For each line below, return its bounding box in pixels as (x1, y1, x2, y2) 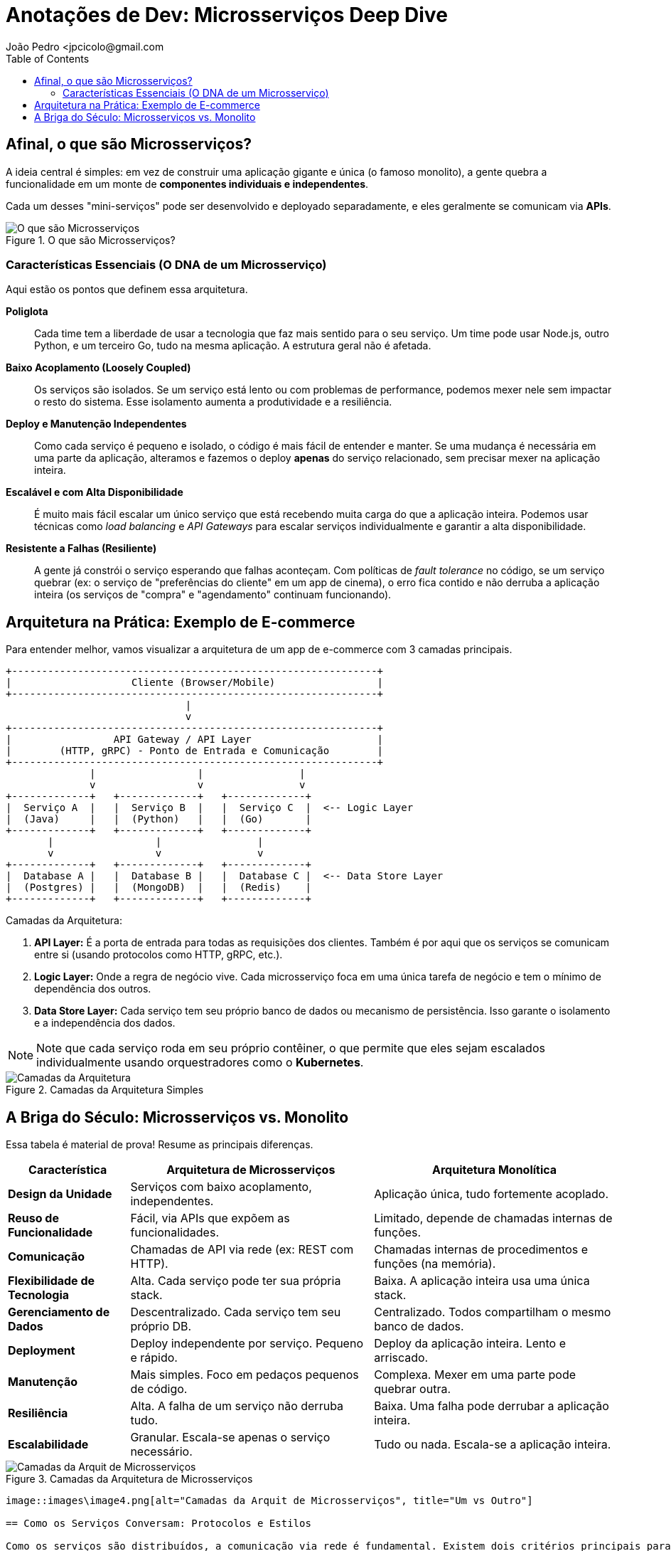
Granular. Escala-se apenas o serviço (130, 1430, 331, 1445)
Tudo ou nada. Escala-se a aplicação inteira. (374, 1437, 611, 1452)
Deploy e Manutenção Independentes (6, 418, 187, 430)
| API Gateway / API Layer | (6, 734, 384, 746)
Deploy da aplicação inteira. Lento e (374, 1336, 567, 1351)
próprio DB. (130, 1319, 192, 1334)
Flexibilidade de (8, 1274, 95, 1288)
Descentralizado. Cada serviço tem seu (130, 1305, 341, 1320)
